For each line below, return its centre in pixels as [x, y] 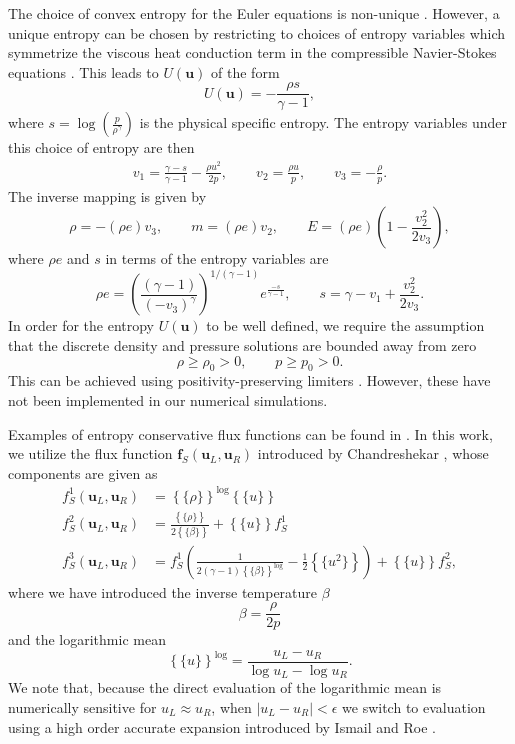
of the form [245, 71]
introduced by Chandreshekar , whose [373, 453]
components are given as [83, 472]
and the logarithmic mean [87, 639]
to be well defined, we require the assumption [345, 325]
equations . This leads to [83, 71]
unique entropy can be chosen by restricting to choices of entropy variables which [257, 32]
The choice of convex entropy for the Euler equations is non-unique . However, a [254, 13]
